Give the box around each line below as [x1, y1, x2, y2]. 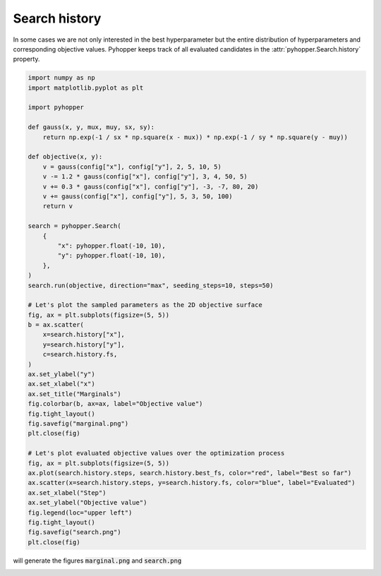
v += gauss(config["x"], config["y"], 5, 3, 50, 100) [42, 193, 233, 200]
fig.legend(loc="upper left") [28, 508, 133, 517]
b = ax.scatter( [28, 321, 85, 329]
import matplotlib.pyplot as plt [28, 83, 144, 92]
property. [13, 55, 40, 64]
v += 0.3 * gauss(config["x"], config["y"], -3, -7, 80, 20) [42, 182, 259, 191]
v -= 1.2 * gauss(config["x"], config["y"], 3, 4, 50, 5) [42, 173, 248, 181]
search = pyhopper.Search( [28, 222, 121, 230]
